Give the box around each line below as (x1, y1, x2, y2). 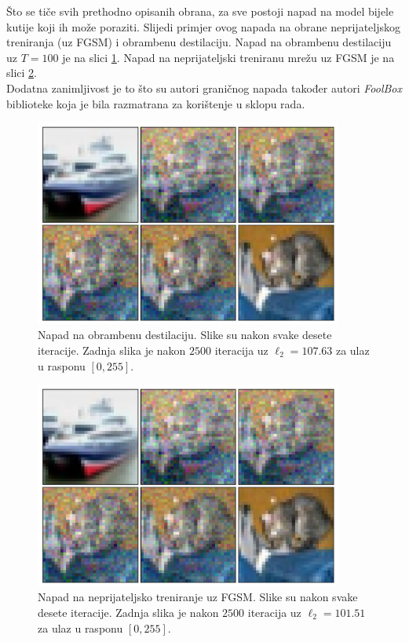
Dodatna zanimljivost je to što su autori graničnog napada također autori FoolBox (6, 79, 402, 96)
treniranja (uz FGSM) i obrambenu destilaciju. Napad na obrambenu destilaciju (6, 34, 392, 50)
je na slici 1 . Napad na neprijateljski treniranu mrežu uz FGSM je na (62, 49, 395, 65)
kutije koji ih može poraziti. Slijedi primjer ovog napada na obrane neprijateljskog (6, 18, 401, 35)
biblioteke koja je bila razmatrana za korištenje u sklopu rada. (6, 95, 305, 111)
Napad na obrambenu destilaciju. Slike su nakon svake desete (38, 326, 332, 343)
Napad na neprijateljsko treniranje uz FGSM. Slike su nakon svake (38, 589, 358, 605)
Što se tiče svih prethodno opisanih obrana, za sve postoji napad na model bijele (6, 3, 394, 19)
